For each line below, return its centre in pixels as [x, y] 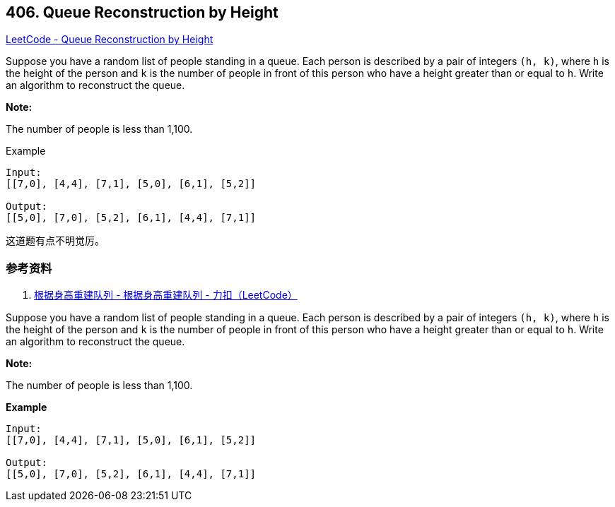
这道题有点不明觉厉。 [55, 241]
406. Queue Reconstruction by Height [142, 12]
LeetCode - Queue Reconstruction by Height [110, 40]
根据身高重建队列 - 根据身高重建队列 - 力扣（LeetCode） [166, 295]
